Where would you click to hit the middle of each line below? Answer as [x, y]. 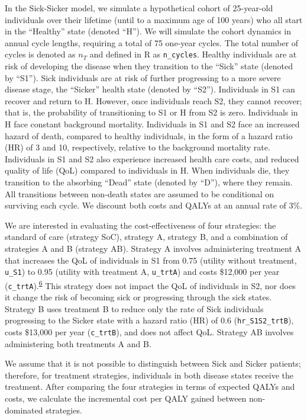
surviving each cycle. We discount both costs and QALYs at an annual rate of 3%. [154, 205]
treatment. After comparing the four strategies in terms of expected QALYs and [150, 387]
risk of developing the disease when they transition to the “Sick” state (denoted [149, 66]
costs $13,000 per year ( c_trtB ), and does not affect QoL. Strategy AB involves [149, 331]
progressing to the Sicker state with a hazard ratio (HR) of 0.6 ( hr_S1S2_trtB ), [149, 320]
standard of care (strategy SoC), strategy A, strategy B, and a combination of [146, 237]
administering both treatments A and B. [78, 343]
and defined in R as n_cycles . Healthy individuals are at [193, 54]
